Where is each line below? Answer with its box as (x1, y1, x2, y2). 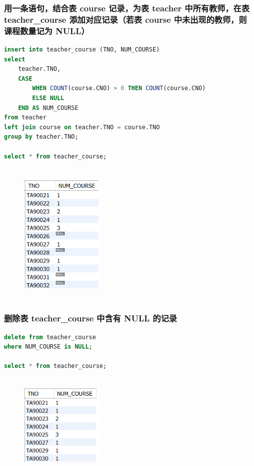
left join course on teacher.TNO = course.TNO (4, 123, 160, 131)
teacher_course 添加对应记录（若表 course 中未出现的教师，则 (4, 13, 247, 25)
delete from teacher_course (4, 333, 96, 341)
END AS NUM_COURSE (18, 104, 79, 111)
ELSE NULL (32, 95, 64, 102)
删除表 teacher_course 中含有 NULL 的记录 (4, 312, 177, 324)
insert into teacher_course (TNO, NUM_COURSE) (4, 46, 160, 53)
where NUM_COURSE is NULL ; (4, 343, 93, 351)
